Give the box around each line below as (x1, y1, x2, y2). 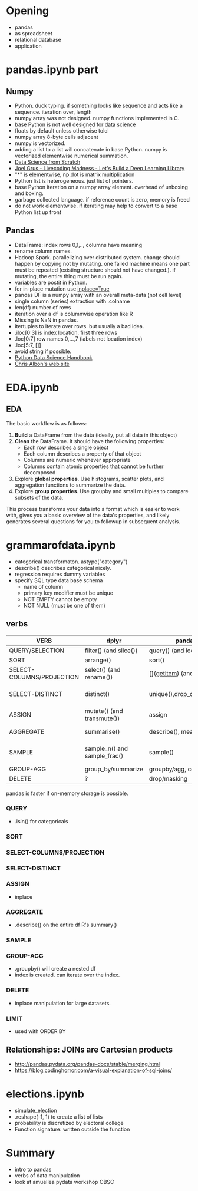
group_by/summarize (84, 765, 144, 773)
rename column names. (14, 248, 72, 255)
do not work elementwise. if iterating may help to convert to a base (14, 202, 178, 209)
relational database (14, 36, 62, 43)
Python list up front (14, 208, 62, 216)
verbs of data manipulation (14, 1172, 80, 1179)
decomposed (23, 469, 56, 476)
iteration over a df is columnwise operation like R (14, 310, 133, 317)
